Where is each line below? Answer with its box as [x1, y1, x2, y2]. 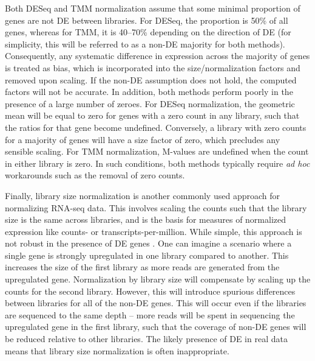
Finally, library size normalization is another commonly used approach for [5, 189, 280, 202]
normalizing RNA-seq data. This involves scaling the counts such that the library [5, 201, 307, 214]
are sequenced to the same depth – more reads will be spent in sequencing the [5, 308, 295, 321]
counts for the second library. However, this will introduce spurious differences [5, 284, 296, 297]
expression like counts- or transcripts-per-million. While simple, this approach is [5, 225, 302, 237]
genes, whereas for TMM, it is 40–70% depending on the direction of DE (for [5, 26, 291, 38]
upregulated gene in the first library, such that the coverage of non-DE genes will [5, 320, 307, 333]
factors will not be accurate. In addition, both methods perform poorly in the [5, 85, 293, 98]
